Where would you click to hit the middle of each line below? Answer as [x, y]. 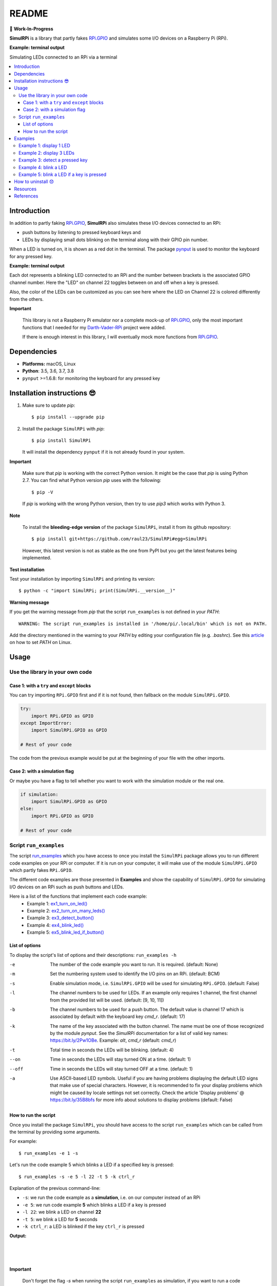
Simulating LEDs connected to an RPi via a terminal [63, 57]
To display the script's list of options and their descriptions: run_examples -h [93, 955]
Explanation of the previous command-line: [55, 1188]
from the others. [26, 299]
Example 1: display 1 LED [44, 146]
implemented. [37, 558]
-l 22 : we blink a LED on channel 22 [62, 1212]
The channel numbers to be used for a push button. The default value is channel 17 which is [147, 1009]
